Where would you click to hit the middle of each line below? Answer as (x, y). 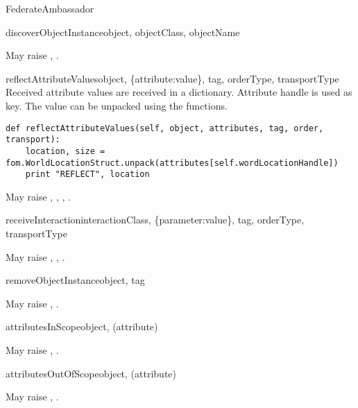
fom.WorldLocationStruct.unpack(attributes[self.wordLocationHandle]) (172, 163)
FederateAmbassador (50, 8)
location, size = (65, 151)
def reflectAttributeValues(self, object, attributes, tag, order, (165, 128)
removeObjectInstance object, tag (75, 280)
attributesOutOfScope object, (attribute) (91, 373)
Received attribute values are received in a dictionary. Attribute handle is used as (179, 92)
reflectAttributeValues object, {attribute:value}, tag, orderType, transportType (172, 78)
